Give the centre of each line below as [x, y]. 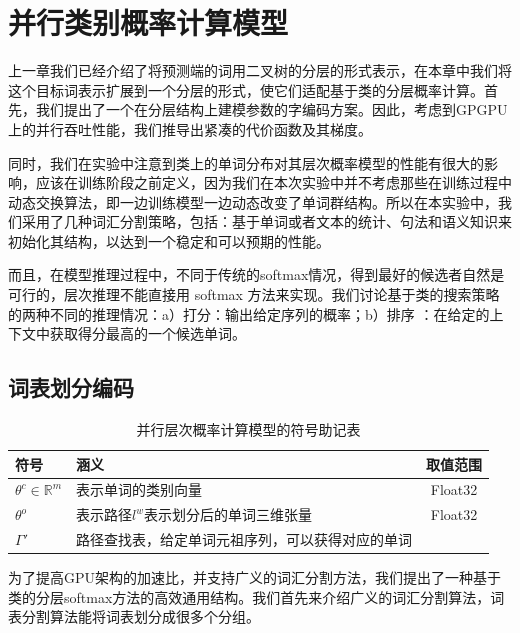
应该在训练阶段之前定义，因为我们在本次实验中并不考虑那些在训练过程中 [273, 182]
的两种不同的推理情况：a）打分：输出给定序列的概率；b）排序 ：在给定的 [249, 313]
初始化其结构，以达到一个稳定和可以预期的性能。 [169, 240]
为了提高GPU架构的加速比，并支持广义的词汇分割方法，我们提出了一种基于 [255, 577]
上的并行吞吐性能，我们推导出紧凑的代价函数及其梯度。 [190, 128]
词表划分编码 [71, 387]
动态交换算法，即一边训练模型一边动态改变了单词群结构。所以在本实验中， [253, 201]
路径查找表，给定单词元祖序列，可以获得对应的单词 [244, 539]
